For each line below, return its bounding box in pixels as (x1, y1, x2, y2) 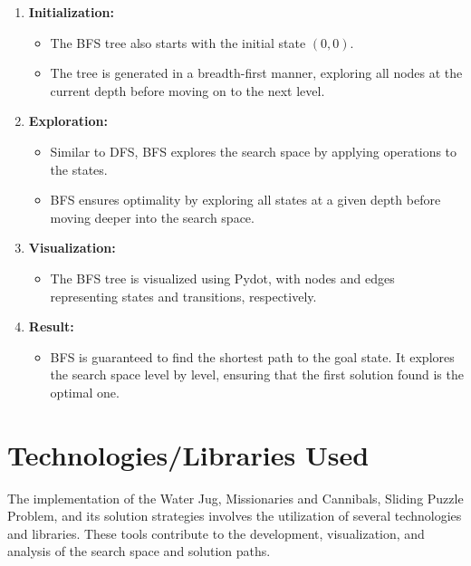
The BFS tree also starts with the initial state (50, 33, 306, 52)
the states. (50, 159, 108, 178)
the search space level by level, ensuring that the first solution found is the (50, 365, 464, 384)
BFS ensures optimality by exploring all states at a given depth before (50, 190, 441, 209)
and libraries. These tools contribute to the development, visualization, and (7, 523, 425, 542)
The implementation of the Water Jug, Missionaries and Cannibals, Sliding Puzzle (7, 488, 464, 507)
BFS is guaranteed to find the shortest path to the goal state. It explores (50, 347, 455, 366)
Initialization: (28, 3, 114, 21)
